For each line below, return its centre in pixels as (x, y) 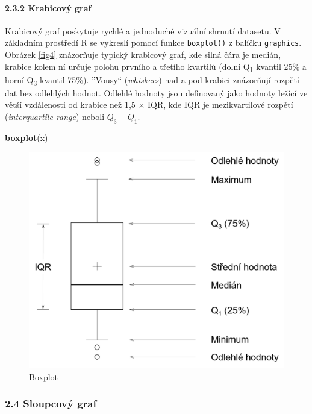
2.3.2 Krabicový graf (48, 8)
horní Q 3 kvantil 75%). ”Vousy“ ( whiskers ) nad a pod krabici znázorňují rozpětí (152, 80)
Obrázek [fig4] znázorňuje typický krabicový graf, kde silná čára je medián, (143, 55)
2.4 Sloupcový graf (51, 403)
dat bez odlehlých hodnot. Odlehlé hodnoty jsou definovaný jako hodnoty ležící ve (156, 93)
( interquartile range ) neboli (55, 117)
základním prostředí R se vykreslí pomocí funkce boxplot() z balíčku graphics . (153, 42)
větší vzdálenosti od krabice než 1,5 (70, 105)
